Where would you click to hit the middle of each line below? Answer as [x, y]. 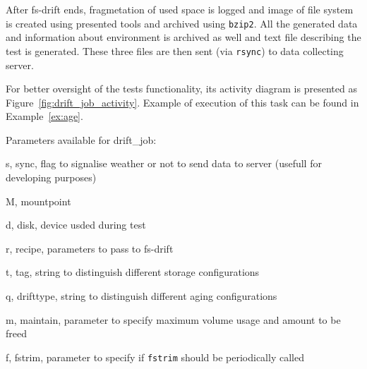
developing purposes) [51, 177]
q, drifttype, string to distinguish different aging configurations [142, 296]
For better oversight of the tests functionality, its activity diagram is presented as [181, 89]
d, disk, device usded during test [76, 225]
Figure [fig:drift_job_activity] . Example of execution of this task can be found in [182, 102]
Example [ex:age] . [44, 116]
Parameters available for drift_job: [81, 139]
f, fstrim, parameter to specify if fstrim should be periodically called [155, 357]
